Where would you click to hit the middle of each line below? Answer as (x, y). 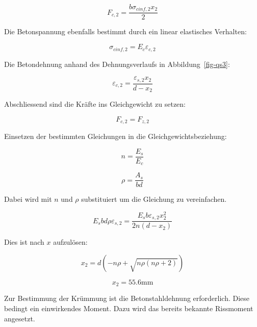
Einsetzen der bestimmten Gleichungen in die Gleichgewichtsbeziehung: (115, 136)
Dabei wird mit (28, 199)
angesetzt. (20, 318)
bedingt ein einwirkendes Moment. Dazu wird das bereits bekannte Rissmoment (129, 308)
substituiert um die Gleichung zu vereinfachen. (154, 199)
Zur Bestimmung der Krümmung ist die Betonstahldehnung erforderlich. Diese (127, 298)
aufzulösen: (70, 242)
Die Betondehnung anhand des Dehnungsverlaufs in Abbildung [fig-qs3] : (117, 64)
